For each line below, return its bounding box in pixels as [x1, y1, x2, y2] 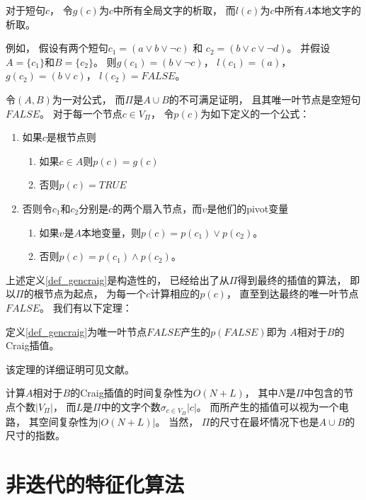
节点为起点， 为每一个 [43, 286, 147, 301]
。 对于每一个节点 [40, 106, 122, 120]
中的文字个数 [101, 399, 161, 414]
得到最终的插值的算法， [237, 272, 347, 287]
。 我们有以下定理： [40, 300, 132, 314]
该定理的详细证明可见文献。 [6, 361, 135, 376]
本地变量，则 [81, 225, 141, 239]
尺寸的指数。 [6, 428, 65, 443]
